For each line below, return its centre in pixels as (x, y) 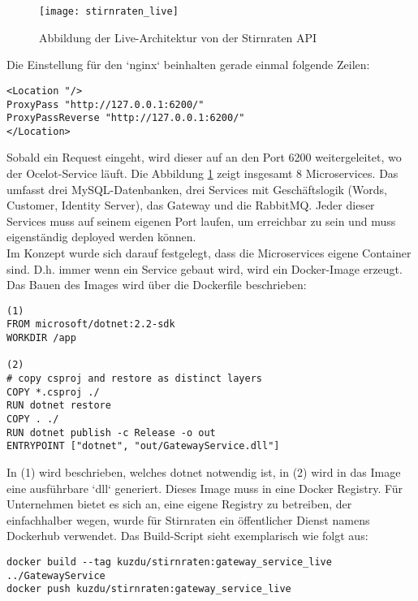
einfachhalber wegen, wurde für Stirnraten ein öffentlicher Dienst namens (188, 519)
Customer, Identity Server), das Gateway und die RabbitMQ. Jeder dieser (191, 205)
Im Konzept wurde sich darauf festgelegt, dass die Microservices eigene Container (209, 253)
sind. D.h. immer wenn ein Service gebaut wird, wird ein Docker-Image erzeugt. (205, 268)
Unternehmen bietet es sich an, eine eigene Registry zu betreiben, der (179, 504)
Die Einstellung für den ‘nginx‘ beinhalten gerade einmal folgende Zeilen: (188, 65)
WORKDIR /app (41, 338)
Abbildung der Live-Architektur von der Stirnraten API (178, 37)
